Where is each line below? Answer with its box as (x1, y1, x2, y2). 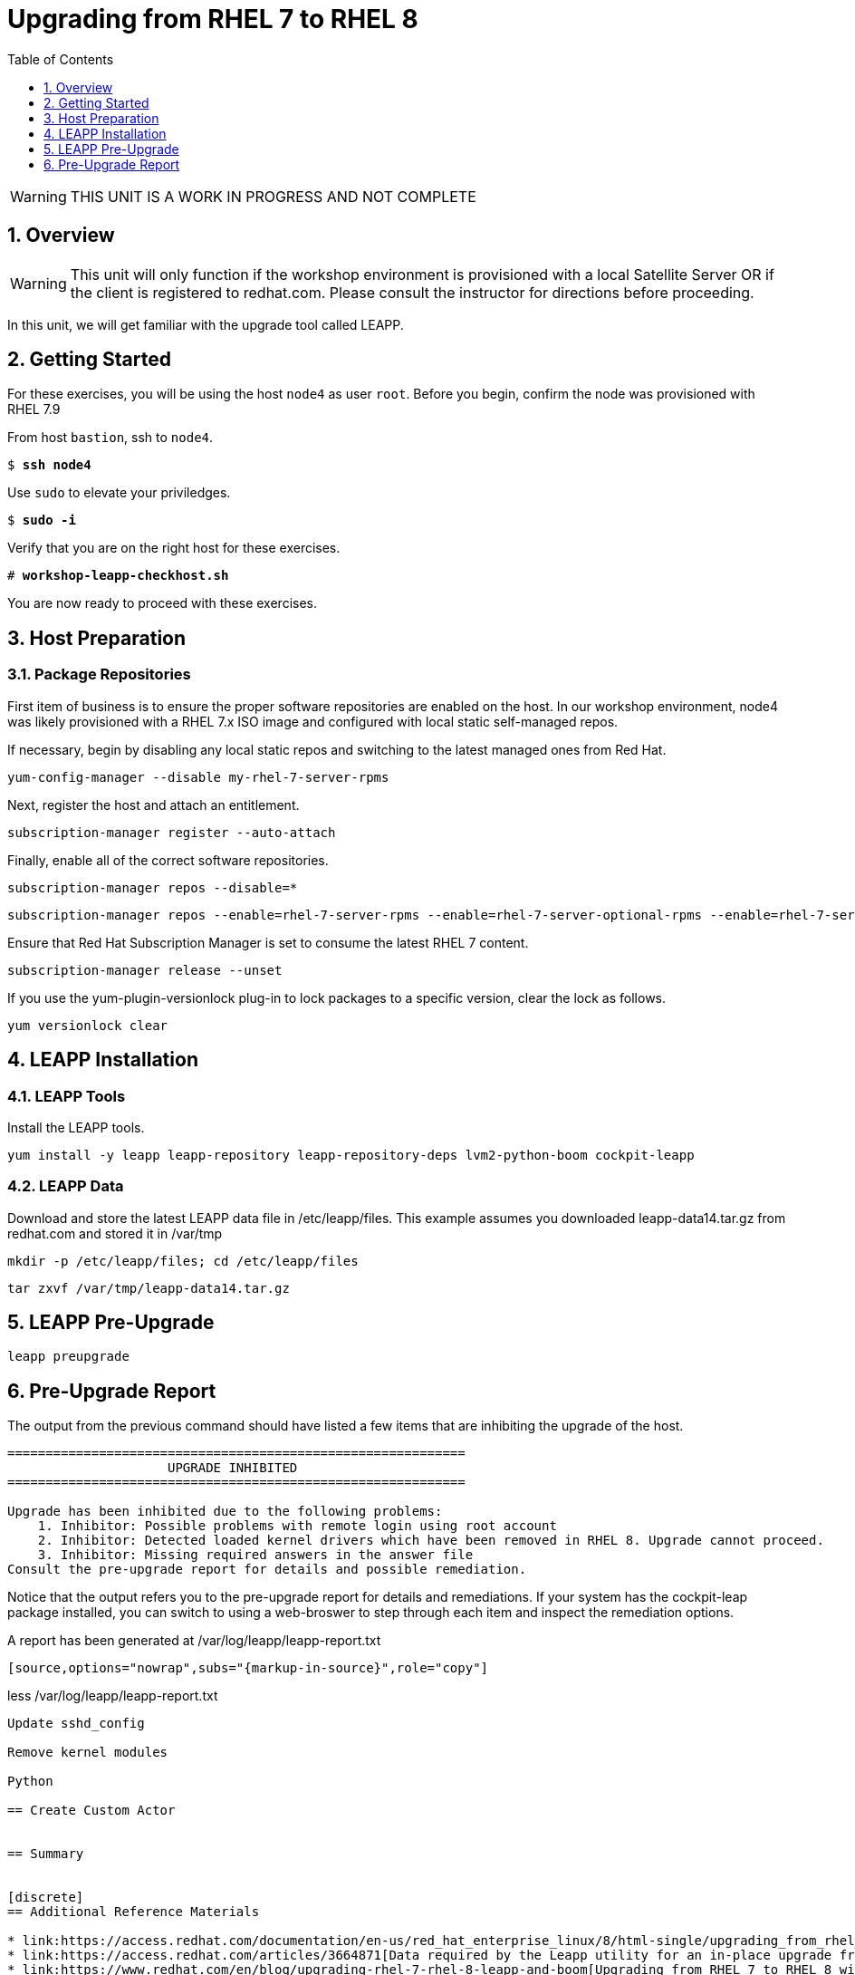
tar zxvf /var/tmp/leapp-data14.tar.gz (7, 1280, 290, 1296)
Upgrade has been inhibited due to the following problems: (7, 1504, 443, 1519)
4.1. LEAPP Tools (7, 1086, 126, 1105)
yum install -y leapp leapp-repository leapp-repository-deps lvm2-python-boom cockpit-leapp (7, 1147, 695, 1162)
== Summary (7, 1846, 84, 1862)
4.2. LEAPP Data (7, 1177, 124, 1196)
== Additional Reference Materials (7, 1904, 260, 1920)
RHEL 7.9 (7, 401, 61, 418)
